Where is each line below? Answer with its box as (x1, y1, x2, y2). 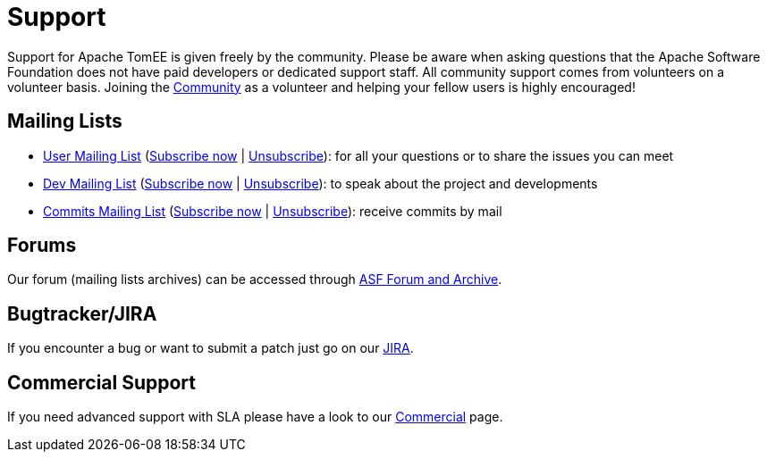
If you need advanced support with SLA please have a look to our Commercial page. (7, 409, 503, 425)
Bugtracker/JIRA (7, 302, 157, 325)
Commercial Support (7, 371, 197, 394)
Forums (7, 234, 77, 257)
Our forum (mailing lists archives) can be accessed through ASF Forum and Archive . (7, 271, 502, 288)
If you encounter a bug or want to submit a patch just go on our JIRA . (7, 340, 414, 356)
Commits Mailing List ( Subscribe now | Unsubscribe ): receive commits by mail (43, 203, 502, 219)
